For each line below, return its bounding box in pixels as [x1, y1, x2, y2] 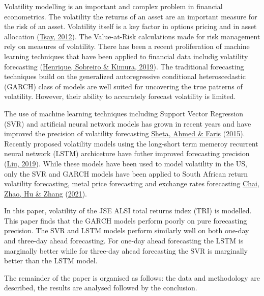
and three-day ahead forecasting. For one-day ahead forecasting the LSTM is [4, 235, 244, 246]
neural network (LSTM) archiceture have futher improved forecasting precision [4, 148, 250, 159]
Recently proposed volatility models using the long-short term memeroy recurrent [4, 138, 258, 149]
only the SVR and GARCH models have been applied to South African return [4, 168, 248, 179]
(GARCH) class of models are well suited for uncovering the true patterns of [4, 81, 243, 91]
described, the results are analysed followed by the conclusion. [4, 282, 197, 293]
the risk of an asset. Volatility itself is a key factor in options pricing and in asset [4, 21, 257, 32]
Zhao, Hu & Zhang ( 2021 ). [4, 188, 87, 199]
